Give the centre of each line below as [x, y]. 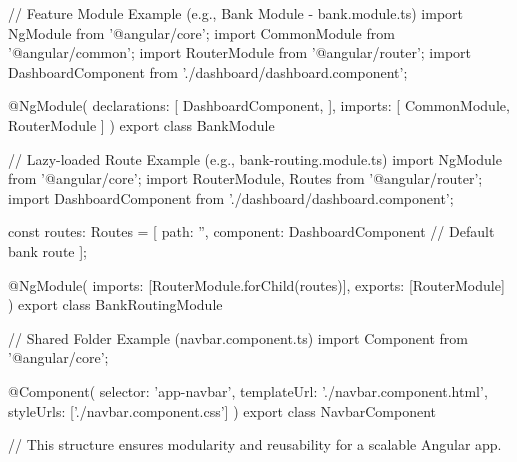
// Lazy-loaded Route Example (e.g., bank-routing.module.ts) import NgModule [255, 158]
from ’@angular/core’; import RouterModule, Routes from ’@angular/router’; [245, 178]
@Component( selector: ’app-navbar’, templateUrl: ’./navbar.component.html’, [248, 390]
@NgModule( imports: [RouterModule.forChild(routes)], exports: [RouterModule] [256, 284]
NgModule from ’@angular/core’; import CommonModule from [201, 32]
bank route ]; [48, 250]
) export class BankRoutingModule [115, 304]
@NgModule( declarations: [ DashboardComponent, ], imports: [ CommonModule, [259, 105]
